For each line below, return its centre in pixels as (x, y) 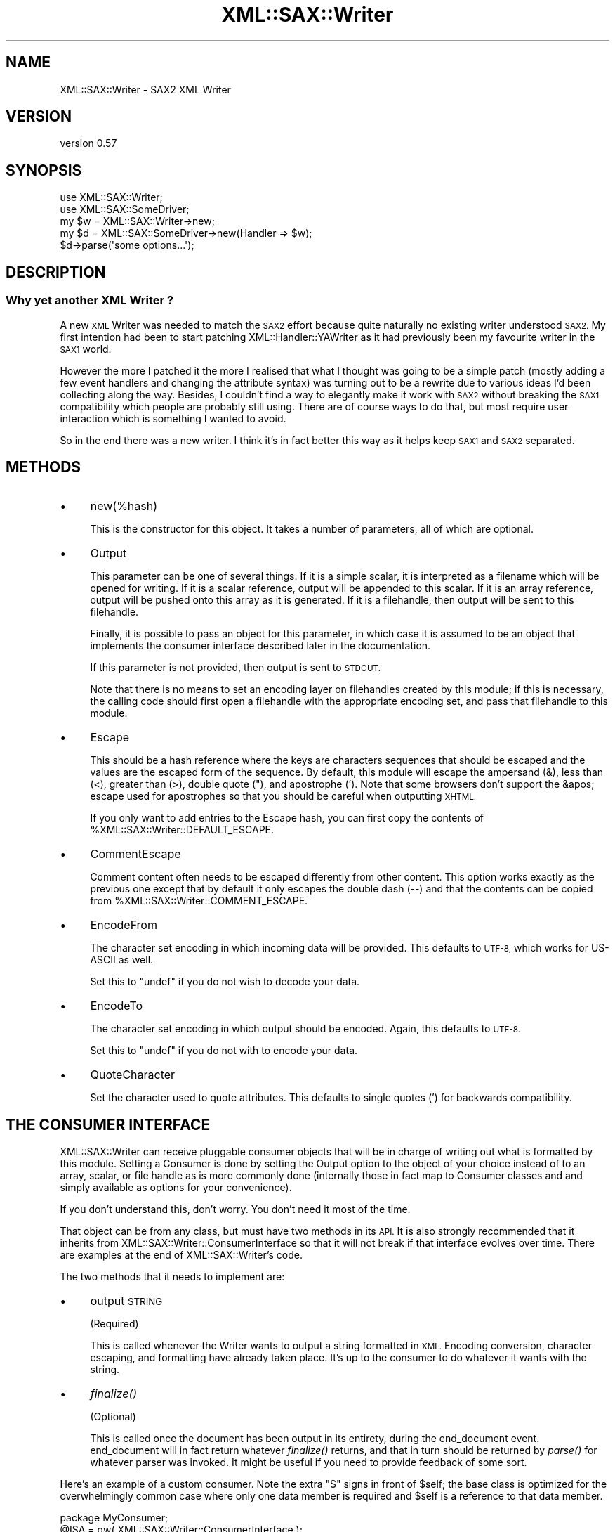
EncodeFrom (124, 925)
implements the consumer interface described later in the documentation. (260, 646)
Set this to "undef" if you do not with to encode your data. (224, 1051)
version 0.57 (88, 143)
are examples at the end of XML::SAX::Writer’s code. (181, 1255)
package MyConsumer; (114, 1518)
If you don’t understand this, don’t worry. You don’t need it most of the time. (235, 1209)
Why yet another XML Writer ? (90, 300)
